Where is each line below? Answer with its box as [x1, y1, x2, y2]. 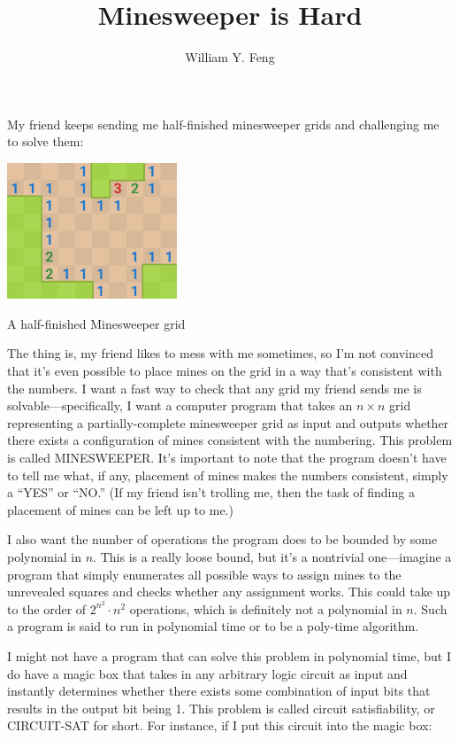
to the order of [7, 599, 87, 618]
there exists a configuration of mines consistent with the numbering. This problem [7, 431, 453, 449]
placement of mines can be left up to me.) [7, 500, 233, 518]
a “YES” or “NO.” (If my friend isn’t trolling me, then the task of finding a [7, 483, 415, 502]
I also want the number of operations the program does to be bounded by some [7, 530, 438, 549]
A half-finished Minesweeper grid [7, 314, 186, 332]
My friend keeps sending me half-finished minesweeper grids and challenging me [7, 114, 440, 133]
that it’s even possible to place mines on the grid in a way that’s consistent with [7, 362, 442, 379]
